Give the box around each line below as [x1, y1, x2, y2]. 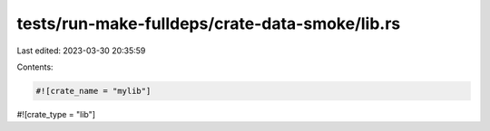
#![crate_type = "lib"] [16, 108, 95, 119]
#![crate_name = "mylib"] [35, 86, 152, 96]
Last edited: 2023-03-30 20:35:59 [16, 45, 146, 56]
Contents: [16, 61, 54, 72]
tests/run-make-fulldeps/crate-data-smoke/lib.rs [16, 14, 401, 33]
